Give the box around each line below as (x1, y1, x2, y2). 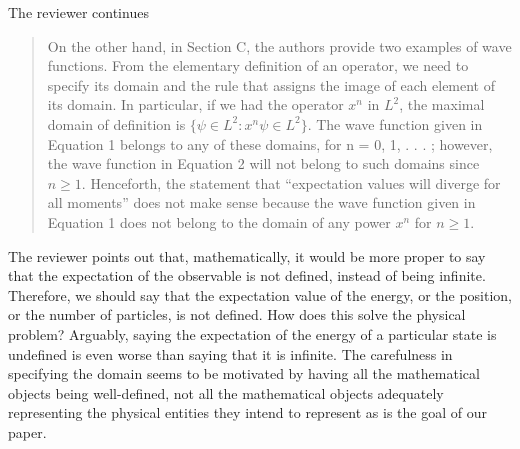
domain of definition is (47, 113, 186, 134)
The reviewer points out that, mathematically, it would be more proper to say (8, 245, 486, 266)
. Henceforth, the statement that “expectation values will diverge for (81, 172, 501, 193)
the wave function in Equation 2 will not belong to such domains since (47, 153, 480, 174)
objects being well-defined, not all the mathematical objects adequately (8, 382, 444, 403)
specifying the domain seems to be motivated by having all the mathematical (8, 363, 480, 384)
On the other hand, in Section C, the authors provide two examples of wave (47, 35, 512, 56)
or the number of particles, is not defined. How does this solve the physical (8, 304, 466, 325)
